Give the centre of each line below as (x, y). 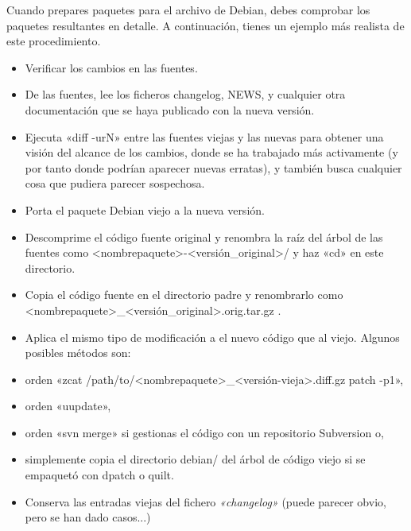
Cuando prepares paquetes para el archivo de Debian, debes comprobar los (188, 10)
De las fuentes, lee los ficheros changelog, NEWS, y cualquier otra (185, 94)
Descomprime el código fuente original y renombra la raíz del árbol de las (204, 236)
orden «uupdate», (68, 406)
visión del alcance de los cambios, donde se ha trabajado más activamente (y (211, 152)
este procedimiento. (54, 41)
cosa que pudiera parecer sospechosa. (115, 183)
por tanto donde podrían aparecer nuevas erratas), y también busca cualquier (213, 167)
